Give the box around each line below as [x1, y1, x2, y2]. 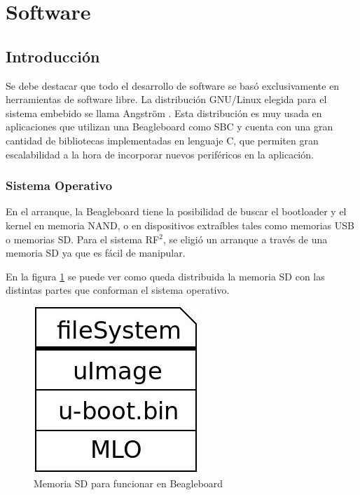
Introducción [6, 45, 100, 67]
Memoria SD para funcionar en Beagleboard [34, 475, 223, 490]
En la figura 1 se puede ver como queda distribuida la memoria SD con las [6, 269, 325, 283]
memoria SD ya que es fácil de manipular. [6, 245, 186, 260]
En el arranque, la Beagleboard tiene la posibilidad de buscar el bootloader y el [6, 204, 347, 219]
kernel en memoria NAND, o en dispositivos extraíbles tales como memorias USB [6, 217, 354, 232]
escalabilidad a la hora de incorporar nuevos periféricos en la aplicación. [6, 147, 314, 161]
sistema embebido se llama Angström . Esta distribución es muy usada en [6, 105, 322, 120]
